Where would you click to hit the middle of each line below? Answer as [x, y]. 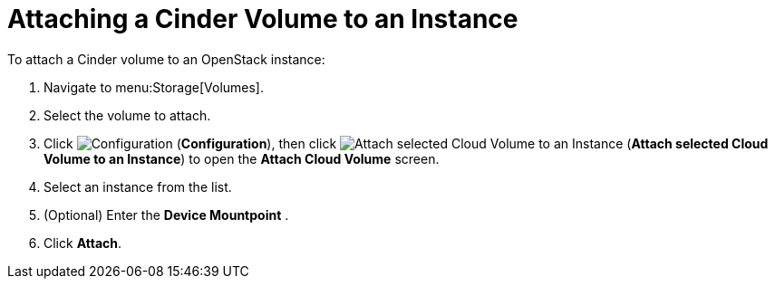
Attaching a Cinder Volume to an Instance [263, 19]
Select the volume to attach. [127, 115]
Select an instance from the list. [138, 186]
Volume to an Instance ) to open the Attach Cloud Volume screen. [242, 158]
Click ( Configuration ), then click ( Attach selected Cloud [406, 143]
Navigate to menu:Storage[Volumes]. [154, 87]
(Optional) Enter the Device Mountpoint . [166, 214]
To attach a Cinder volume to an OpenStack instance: [166, 59]
